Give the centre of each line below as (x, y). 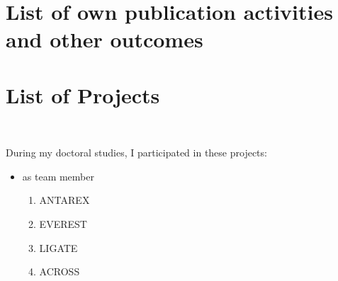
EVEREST (63, 224)
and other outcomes (105, 39)
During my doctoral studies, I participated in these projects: (136, 153)
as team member (58, 176)
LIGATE (58, 247)
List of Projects (83, 94)
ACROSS (60, 271)
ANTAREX (64, 200)
